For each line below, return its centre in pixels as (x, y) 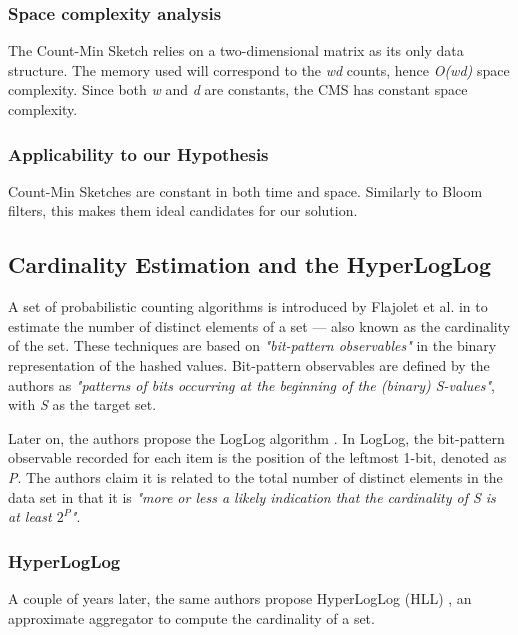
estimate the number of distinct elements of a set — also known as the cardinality (259, 325)
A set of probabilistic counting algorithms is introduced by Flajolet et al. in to (248, 306)
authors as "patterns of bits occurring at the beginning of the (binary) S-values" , (251, 384)
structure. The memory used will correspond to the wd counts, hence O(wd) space (259, 69)
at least (30, 516)
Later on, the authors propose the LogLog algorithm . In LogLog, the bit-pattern (256, 437)
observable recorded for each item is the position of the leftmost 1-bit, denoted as (257, 457)
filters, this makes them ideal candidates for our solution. (183, 210)
